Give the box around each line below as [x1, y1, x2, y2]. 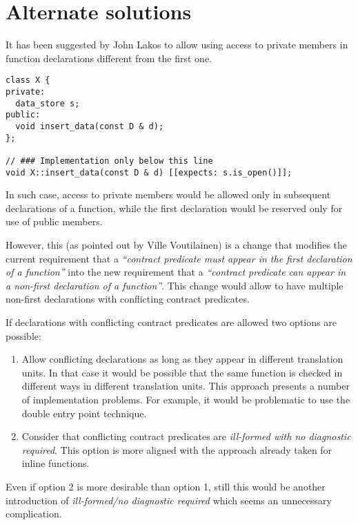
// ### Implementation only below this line [6, 155, 213, 166]
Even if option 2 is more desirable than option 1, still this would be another [6, 479, 326, 493]
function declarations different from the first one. [6, 50, 212, 65]
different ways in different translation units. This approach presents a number [21, 379, 350, 393]
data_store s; [15, 98, 80, 108]
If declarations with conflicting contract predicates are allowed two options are [6, 314, 337, 329]
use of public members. [6, 214, 103, 229]
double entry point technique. [21, 405, 147, 420]
